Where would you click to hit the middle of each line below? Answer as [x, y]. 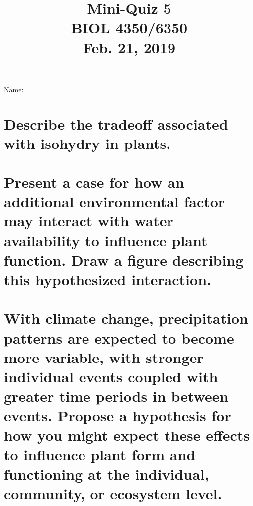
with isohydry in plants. [87, 143]
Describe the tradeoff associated [116, 123]
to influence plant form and [100, 454]
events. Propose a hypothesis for [118, 415]
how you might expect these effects [127, 435]
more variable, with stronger [104, 357]
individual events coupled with [111, 376]
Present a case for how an [94, 182]
